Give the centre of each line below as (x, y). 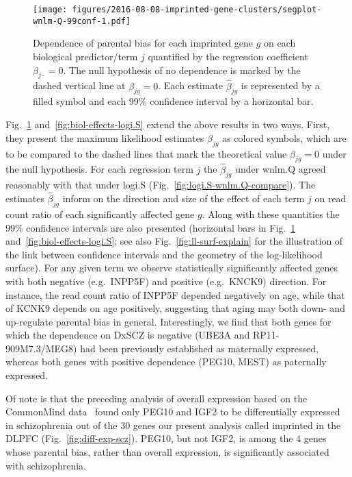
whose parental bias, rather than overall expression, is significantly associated (167, 452)
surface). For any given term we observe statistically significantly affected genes (172, 268)
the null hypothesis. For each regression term (99, 169)
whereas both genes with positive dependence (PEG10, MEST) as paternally (166, 362)
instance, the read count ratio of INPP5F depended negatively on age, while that (175, 294)
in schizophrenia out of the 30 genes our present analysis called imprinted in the (173, 425)
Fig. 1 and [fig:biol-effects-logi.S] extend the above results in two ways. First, (168, 124)
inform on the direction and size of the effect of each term (184, 198)
